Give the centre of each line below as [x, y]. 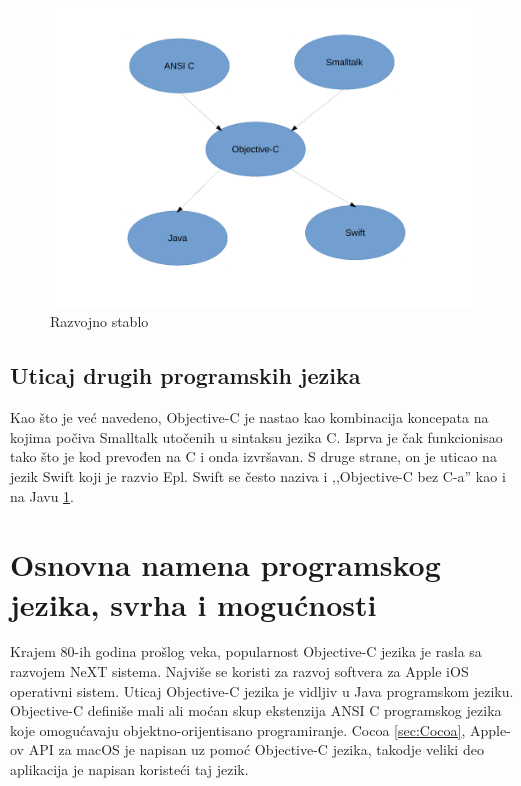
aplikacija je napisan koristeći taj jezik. [129, 769]
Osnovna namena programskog [225, 564]
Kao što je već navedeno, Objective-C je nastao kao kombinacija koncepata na [249, 417]
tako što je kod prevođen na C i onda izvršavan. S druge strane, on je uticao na [253, 456]
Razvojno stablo [99, 321]
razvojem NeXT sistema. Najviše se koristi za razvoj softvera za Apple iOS [239, 671]
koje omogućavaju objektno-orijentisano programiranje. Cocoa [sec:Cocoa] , [238, 729]
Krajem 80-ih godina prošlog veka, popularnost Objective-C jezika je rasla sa [246, 651]
